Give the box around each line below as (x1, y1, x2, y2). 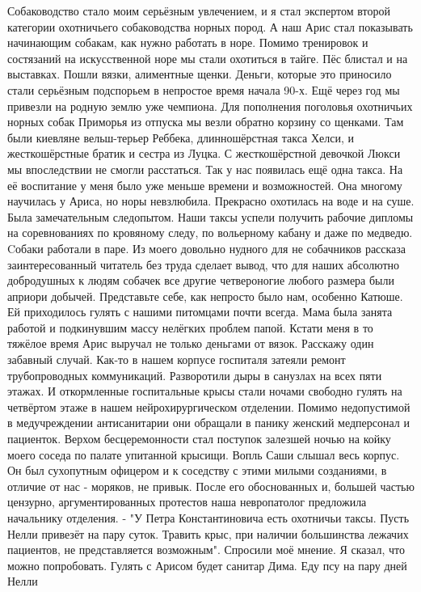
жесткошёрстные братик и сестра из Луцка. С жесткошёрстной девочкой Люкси (7, 145, 401, 162)
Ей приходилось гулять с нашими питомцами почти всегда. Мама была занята (7, 303, 393, 320)
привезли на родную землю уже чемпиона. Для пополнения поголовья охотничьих (7, 97, 413, 114)
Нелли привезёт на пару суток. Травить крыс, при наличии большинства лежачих (7, 525, 409, 542)
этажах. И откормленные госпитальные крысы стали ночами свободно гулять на (7, 383, 402, 400)
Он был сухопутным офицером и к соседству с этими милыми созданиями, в (7, 462, 387, 479)
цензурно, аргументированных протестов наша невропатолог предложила (7, 493, 367, 510)
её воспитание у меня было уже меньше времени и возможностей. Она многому (7, 176, 402, 193)
